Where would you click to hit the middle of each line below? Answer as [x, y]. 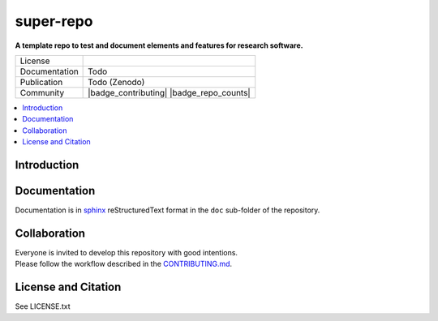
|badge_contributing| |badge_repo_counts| [169, 92]
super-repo [54, 21]
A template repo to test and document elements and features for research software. [159, 45]
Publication [41, 82]
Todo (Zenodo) [116, 82]
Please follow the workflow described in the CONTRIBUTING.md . [124, 264]
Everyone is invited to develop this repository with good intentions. [127, 252]
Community [42, 92]
